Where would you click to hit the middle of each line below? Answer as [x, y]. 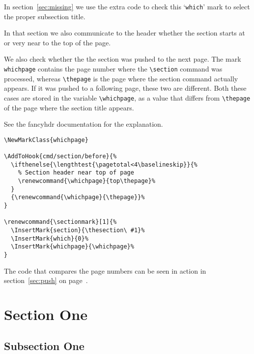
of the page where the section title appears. [69, 107]
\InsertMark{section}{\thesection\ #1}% [78, 230]
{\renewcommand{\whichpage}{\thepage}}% [78, 197]
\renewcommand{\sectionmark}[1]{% [60, 222]
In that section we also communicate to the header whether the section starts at [125, 33]
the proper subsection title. [45, 16]
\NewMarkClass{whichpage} [46, 140]
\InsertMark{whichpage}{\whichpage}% [72, 247]
